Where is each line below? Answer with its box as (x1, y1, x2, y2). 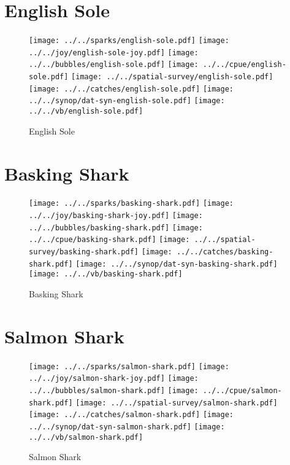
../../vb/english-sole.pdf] (29, 107, 143, 116)
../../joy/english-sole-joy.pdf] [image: (29, 48, 199, 57)
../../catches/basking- (176, 248, 273, 257)
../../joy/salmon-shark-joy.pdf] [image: (29, 374, 199, 383)
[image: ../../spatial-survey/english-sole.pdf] (71, 72, 273, 82)
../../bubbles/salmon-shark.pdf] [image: (29, 386, 199, 396)
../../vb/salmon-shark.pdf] (29, 432, 143, 442)
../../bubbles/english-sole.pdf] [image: (29, 60, 199, 69)
